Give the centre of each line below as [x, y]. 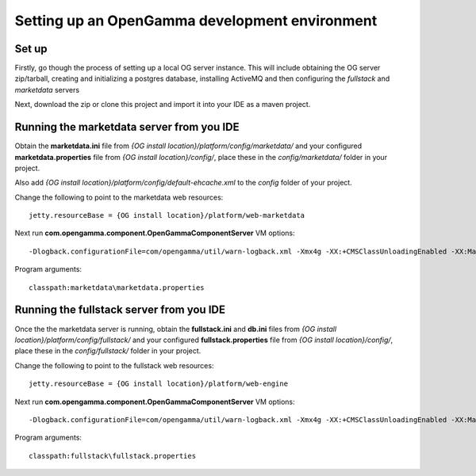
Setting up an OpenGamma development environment [196, 21]
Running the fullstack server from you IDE [120, 310]
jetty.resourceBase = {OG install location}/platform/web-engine [159, 384]
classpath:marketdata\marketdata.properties [117, 288]
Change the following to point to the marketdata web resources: [119, 197]
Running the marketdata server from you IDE [127, 127]
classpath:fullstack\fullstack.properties [113, 456]
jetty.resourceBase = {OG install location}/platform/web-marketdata [167, 215]
